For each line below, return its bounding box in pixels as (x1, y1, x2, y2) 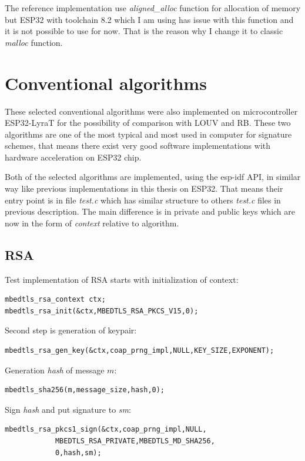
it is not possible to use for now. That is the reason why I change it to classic (5, 25, 283, 37)
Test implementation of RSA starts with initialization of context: (5, 273, 239, 285)
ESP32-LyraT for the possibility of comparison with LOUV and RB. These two (5, 116, 291, 129)
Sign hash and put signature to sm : (5, 403, 131, 415)
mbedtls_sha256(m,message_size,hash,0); (5, 386, 165, 395)
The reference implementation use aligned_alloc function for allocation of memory (5, 2, 301, 14)
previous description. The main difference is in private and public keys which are (5, 205, 296, 218)
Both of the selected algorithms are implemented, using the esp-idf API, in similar (5, 171, 301, 183)
